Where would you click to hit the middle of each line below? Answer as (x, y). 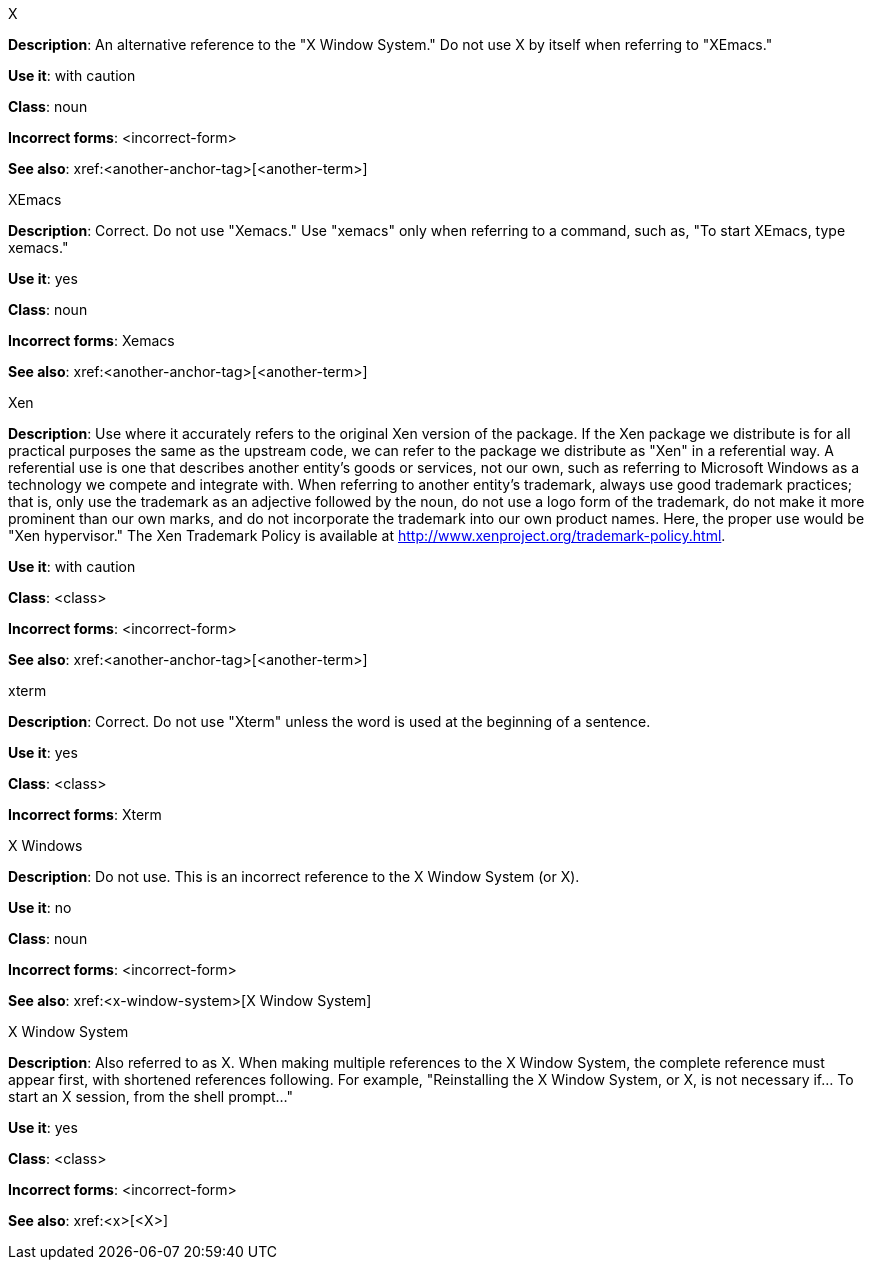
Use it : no (40, 907)
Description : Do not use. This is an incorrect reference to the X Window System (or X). (294, 876)
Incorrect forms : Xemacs (91, 340)
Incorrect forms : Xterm (85, 814)
